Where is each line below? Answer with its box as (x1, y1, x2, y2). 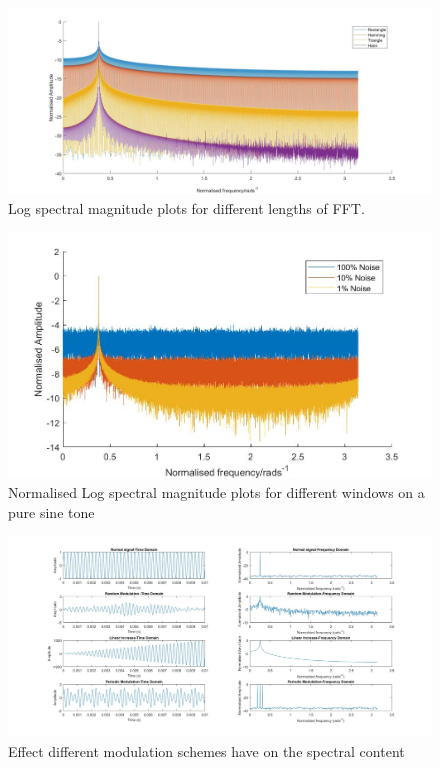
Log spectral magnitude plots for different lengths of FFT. (8, 197, 365, 218)
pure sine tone (8, 501, 95, 522)
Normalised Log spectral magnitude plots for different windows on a (8, 482, 425, 502)
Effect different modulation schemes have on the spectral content (8, 740, 405, 761)
